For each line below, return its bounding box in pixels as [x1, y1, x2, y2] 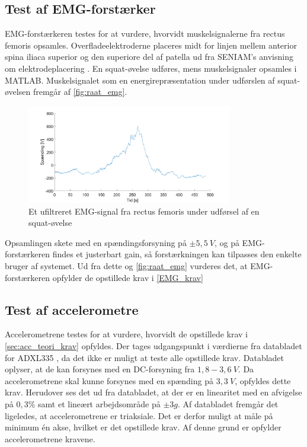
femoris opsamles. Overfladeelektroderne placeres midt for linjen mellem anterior [5, 39, 297, 51]
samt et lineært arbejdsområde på [38, 397, 161, 410]
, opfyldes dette [235, 374, 291, 387]
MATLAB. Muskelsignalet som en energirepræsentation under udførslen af [5, 74, 275, 86]
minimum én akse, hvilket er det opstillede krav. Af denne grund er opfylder [5, 421, 282, 433]
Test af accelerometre [5, 300, 139, 318]
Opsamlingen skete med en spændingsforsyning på [5, 236, 187, 248]
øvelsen [5, 85, 31, 98]
